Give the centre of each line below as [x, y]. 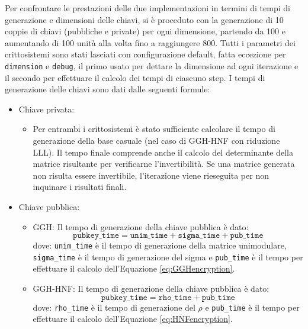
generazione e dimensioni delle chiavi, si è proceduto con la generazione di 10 [144, 19]
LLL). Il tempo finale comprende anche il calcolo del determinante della [163, 152]
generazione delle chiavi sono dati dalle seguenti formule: [108, 89]
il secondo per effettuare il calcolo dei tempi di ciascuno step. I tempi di [135, 77]
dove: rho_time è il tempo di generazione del [114, 307]
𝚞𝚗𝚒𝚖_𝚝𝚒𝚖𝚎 [149, 236]
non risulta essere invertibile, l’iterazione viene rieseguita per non [151, 175]
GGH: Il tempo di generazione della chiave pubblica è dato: [141, 226]
